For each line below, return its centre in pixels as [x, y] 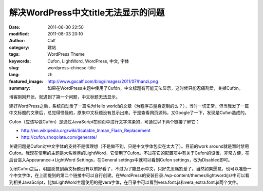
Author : [17, 41]
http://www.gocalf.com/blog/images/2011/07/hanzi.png [103, 81]
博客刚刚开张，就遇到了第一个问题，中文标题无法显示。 [65, 97]
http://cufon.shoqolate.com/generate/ [59, 137]
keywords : [20, 61]
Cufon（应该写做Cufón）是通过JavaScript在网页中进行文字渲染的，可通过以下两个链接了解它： [104, 122]
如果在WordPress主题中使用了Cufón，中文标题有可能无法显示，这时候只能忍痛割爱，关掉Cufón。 [145, 88]
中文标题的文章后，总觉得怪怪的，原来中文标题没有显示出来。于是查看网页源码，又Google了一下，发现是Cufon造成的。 [129, 113]
